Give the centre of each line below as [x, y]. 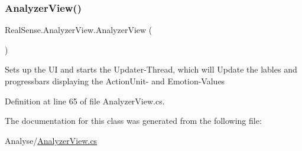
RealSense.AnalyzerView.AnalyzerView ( [79, 30]
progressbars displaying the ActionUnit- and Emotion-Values [115, 81]
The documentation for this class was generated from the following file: [133, 121]
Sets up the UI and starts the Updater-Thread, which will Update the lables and [151, 69]
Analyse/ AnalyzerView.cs [51, 140]
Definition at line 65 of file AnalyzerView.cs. [85, 101]
